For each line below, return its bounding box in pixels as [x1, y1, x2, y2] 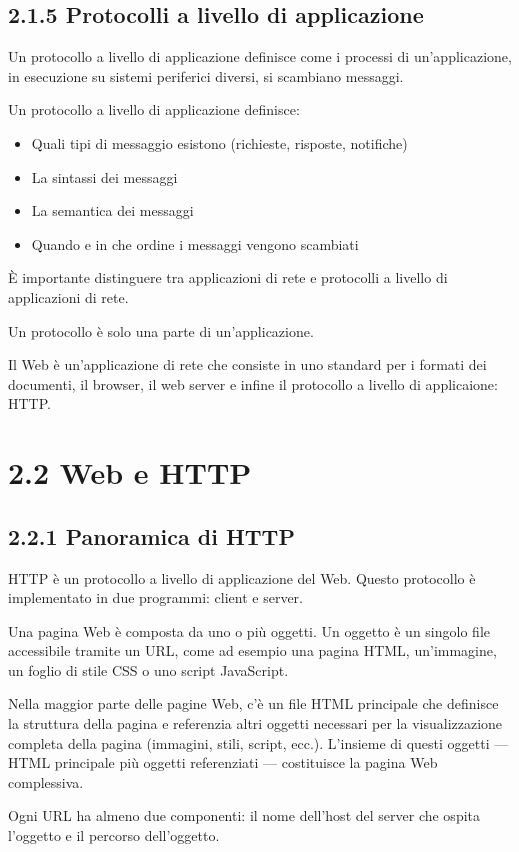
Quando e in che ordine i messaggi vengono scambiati [31, 233, 359, 254]
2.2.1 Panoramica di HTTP [8, 520, 295, 551]
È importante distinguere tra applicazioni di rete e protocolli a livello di [8, 267, 448, 288]
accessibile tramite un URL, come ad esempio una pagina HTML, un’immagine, [8, 640, 497, 661]
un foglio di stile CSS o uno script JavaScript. [8, 659, 289, 680]
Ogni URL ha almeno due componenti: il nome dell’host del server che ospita [8, 805, 481, 826]
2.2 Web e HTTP [8, 452, 252, 493]
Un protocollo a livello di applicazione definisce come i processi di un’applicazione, [8, 46, 512, 67]
